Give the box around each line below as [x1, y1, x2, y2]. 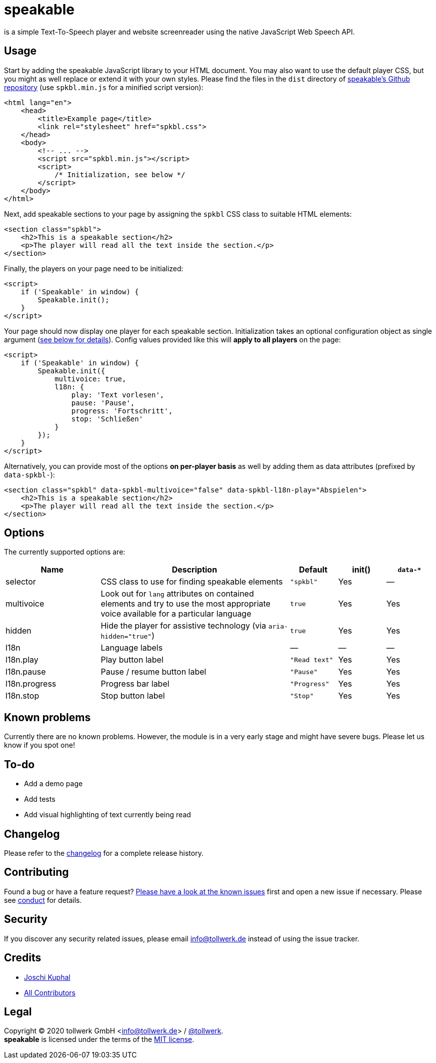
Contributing [4, 866, 69, 879]
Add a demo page [24, 779, 83, 788]
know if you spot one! [4, 741, 75, 750]
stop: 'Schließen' [71, 414, 143, 423]
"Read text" [290, 656, 333, 664]
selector [5, 577, 36, 587]
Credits [4, 951, 41, 964]
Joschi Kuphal [24, 972, 70, 981]
